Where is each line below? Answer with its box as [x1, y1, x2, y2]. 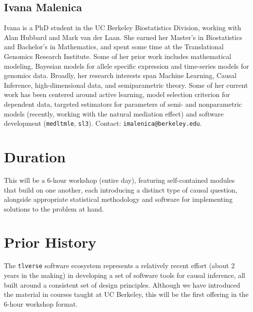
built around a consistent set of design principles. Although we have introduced [4, 279, 240, 290]
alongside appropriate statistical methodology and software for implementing [4, 194, 233, 204]
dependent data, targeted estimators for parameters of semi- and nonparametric [4, 98, 242, 109]
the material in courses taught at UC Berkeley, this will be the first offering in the [4, 289, 249, 299]
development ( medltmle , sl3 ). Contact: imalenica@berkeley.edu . [4, 118, 202, 128]
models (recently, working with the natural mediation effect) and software [4, 108, 224, 118]
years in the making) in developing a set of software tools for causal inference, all [4, 270, 245, 280]
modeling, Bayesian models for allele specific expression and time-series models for [4, 60, 249, 71]
